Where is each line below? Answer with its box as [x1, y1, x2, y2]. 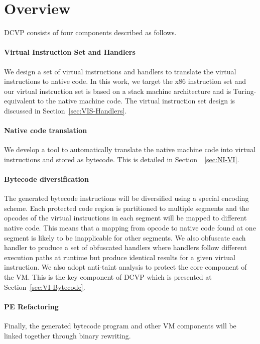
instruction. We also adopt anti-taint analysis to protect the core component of [4, 262, 247, 272]
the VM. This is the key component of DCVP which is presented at [4, 272, 212, 282]
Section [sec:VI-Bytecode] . [4, 281, 85, 292]
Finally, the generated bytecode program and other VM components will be [4, 320, 236, 330]
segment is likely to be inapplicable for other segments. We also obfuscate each [4, 232, 246, 243]
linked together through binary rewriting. [4, 330, 131, 340]
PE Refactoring [4, 301, 59, 311]
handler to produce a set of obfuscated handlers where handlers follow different [4, 242, 247, 253]
